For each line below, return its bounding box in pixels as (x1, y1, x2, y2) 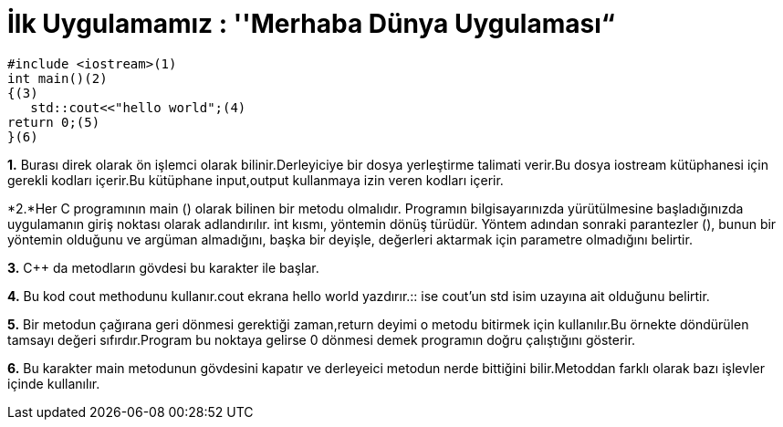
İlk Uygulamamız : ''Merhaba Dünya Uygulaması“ (7, 8, 615, 39)
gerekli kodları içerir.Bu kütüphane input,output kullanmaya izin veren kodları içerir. (7, 172, 504, 188)
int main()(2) (7, 70, 108, 86)
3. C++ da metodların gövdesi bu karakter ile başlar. (7, 259, 319, 276)
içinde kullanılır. (7, 375, 100, 391)
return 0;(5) (7, 114, 100, 130)
